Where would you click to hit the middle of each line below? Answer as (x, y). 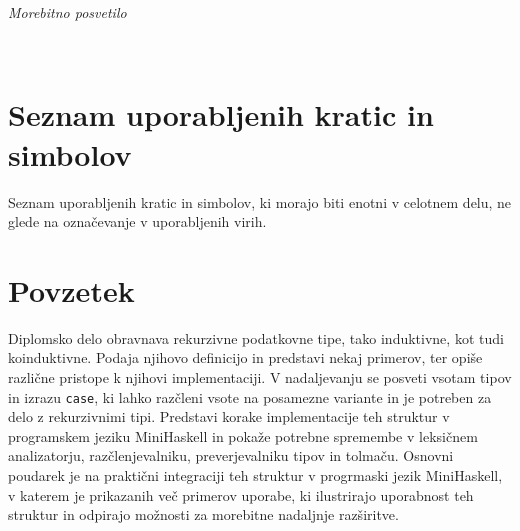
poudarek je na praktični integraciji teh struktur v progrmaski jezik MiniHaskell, (255, 475)
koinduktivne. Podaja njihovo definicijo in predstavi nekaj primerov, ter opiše (245, 357)
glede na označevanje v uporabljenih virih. (137, 221)
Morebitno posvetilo (67, 12)
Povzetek (71, 289)
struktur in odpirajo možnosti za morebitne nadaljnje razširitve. (203, 514)
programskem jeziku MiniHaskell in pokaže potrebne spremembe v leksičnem (243, 435)
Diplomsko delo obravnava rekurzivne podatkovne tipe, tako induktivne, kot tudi (256, 337)
